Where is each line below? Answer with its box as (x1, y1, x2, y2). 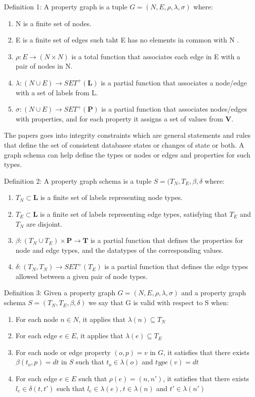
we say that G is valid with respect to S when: (88, 297, 229, 308)
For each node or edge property (15, 347, 111, 357)
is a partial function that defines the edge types (104, 261, 248, 272)
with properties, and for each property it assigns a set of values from (15, 113, 223, 123)
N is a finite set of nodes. (15, 18, 91, 28)
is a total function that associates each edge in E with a (71, 51, 241, 61)
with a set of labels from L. (15, 87, 98, 97)
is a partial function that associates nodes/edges (101, 104, 247, 114)
